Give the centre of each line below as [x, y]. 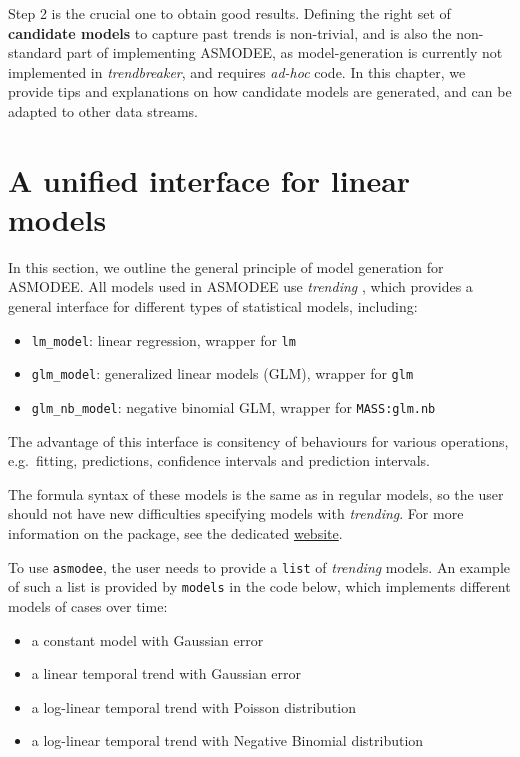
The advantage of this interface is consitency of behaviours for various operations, [258, 440]
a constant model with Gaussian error [147, 639]
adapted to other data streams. [103, 110]
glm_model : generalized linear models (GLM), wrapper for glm [222, 373]
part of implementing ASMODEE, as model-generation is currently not [284, 52]
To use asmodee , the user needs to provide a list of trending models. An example [259, 566]
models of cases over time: [88, 605]
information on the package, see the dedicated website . [175, 533]
